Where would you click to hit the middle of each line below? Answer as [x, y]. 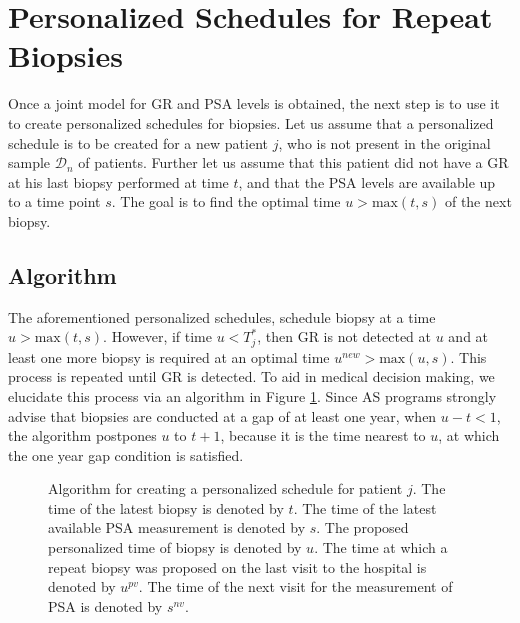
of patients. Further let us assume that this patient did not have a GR [293, 162]
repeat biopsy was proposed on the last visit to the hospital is [237, 566]
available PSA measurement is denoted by [177, 527]
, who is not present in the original [384, 142]
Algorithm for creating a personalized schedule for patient [225, 488]
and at [468, 336]
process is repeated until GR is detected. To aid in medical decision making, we [251, 376]
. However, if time [157, 336]
